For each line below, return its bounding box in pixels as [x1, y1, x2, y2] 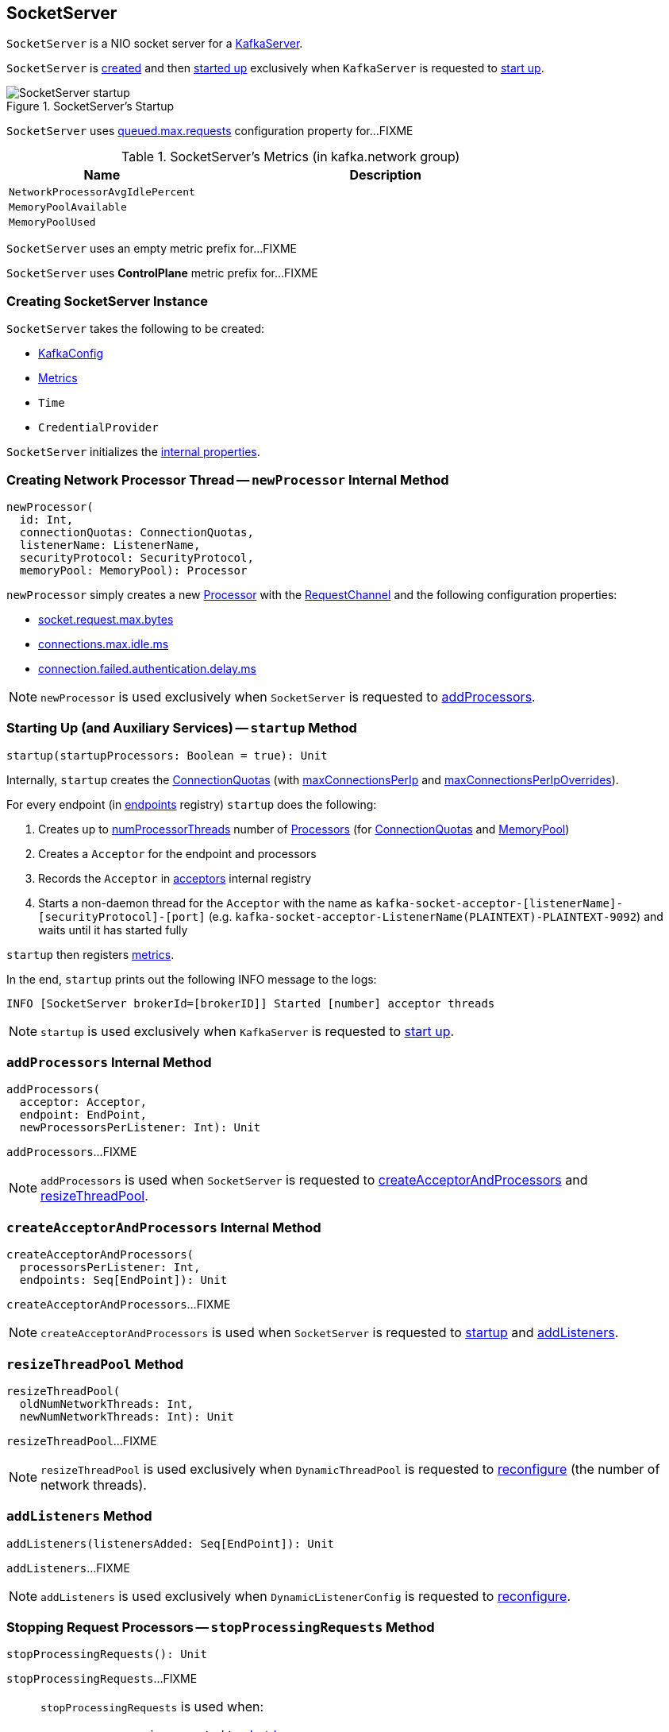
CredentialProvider [38, 421, 159, 435]
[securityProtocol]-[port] [38, 910, 206, 923]
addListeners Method [6, 1508, 152, 1525]
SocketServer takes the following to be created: [6, 322, 265, 336]
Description [349, 167, 421, 184]
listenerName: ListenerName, [19, 538, 201, 551]
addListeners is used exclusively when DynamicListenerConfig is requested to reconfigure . [40, 1587, 571, 1604]
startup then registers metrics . [6, 947, 175, 961]
